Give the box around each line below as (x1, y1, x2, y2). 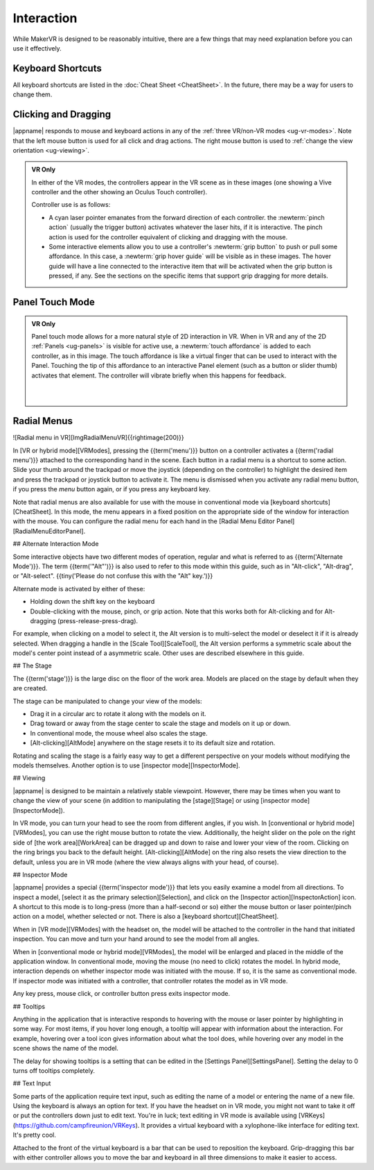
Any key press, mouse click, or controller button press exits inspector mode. (12, 990, 231, 998)
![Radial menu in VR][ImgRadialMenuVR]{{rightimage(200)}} (12, 434, 185, 442)
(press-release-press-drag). (57, 616, 139, 625)
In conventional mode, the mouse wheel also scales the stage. (30, 729, 208, 737)
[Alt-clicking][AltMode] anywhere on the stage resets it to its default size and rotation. (30, 739, 276, 747)
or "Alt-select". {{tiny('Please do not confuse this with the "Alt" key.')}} (12, 572, 213, 580)
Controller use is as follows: (31, 201, 111, 209)
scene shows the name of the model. (12, 1044, 119, 1053)
